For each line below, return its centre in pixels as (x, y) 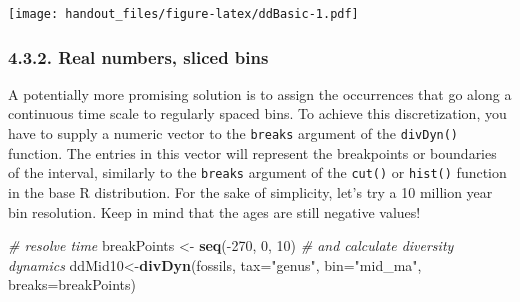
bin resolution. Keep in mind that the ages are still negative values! (214, 211)
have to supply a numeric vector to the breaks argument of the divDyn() (233, 133)
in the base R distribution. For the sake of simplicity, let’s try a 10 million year (250, 191)
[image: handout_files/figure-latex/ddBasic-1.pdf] (183, 14)
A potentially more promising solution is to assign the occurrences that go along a (260, 93)
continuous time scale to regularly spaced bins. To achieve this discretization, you (257, 113)
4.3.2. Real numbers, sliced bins (138, 56)
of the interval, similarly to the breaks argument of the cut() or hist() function (257, 172)
